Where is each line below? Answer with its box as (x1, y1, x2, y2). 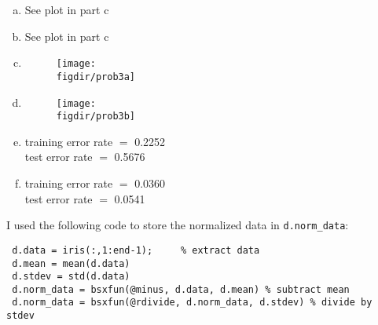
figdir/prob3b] (56, 111, 136, 122)
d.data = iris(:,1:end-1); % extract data (12, 244, 260, 256)
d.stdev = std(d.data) (12, 271, 130, 283)
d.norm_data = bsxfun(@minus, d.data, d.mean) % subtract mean (12, 283, 350, 295)
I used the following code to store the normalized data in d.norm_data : (6, 217, 349, 233)
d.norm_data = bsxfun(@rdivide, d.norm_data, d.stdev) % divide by (12, 297, 372, 309)
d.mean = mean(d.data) (12, 257, 130, 269)
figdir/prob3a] (56, 71, 136, 82)
